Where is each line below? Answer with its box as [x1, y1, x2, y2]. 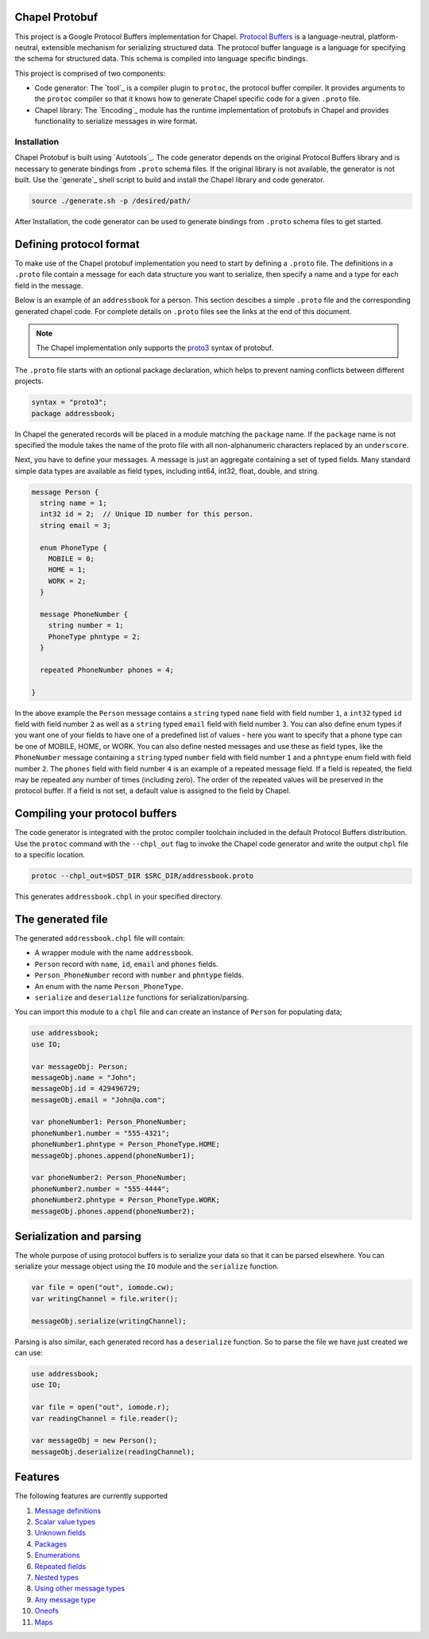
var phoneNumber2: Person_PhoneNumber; [31, 1173, 187, 1183]
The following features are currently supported [14, 1491, 168, 1501]
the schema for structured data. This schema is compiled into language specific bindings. [14, 54, 308, 64]
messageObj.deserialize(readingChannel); [31, 1447, 195, 1456]
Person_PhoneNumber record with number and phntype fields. [34, 970, 244, 980]
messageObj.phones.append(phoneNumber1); [31, 1151, 195, 1160]
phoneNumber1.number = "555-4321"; [31, 1128, 170, 1137]
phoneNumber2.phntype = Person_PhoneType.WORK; [31, 1195, 220, 1205]
